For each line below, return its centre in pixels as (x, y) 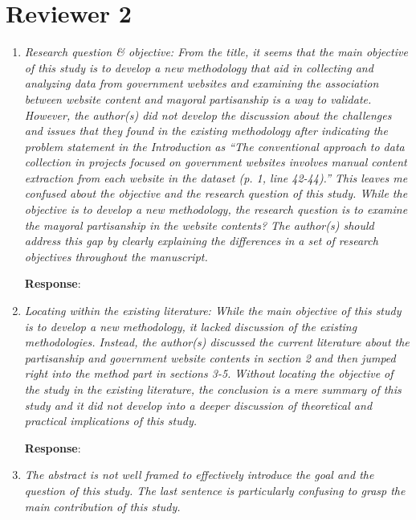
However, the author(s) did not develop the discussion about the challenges (208, 115)
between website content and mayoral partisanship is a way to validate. (198, 98)
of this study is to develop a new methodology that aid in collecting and (199, 67)
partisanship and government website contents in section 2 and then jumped (210, 357)
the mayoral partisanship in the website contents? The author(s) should (199, 225)
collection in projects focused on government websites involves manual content (216, 162)
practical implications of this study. (110, 421)
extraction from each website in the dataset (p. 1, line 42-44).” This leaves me (216, 177)
